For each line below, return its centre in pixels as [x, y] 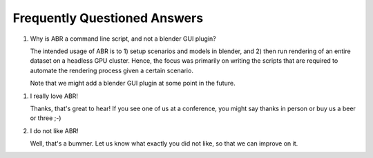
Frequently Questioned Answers [108, 18]
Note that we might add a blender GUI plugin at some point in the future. [133, 83]
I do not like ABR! [54, 130]
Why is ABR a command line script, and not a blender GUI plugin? [123, 39]
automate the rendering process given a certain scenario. [112, 70]
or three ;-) [46, 118]
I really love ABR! [54, 96]
